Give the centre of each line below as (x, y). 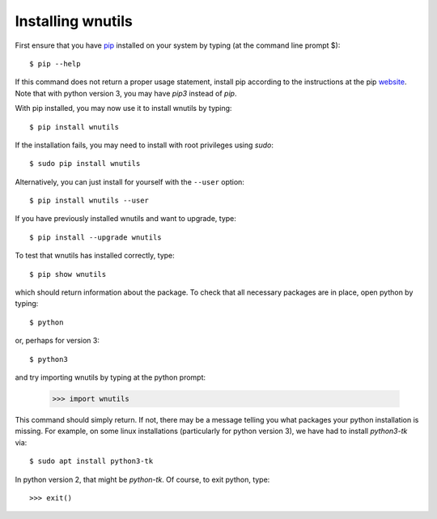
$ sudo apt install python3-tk (91, 461)
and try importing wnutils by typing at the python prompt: (110, 377)
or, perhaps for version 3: (57, 341)
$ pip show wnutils (68, 274)
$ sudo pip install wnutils (85, 164)
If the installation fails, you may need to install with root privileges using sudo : (144, 145)
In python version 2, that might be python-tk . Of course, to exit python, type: (142, 479)
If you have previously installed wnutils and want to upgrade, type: (125, 219)
